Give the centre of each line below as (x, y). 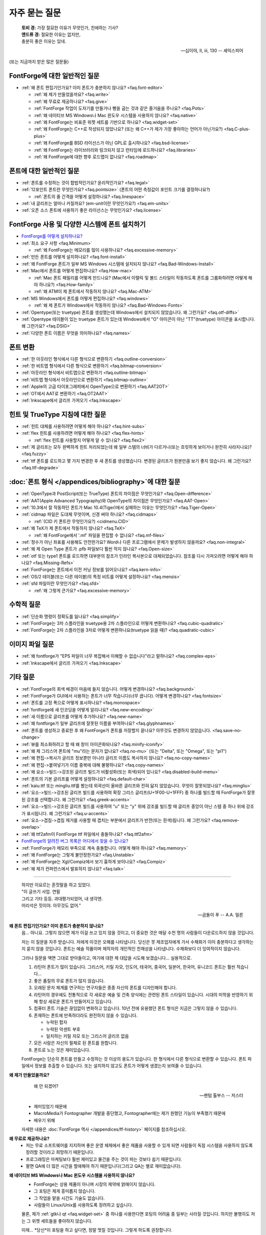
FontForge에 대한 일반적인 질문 (54, 76)
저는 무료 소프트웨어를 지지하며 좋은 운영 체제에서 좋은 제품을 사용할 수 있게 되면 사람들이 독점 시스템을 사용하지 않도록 (139, 1145)
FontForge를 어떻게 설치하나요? (52, 236)
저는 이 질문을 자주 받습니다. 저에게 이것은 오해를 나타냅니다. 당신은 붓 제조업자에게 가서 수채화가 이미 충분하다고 (129, 942)
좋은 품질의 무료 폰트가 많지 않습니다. (69, 981)
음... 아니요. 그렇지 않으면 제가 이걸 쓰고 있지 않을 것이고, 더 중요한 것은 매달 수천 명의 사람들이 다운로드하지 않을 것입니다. (138, 933)
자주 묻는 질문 (35, 13)
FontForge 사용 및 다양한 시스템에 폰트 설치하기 (77, 225)
